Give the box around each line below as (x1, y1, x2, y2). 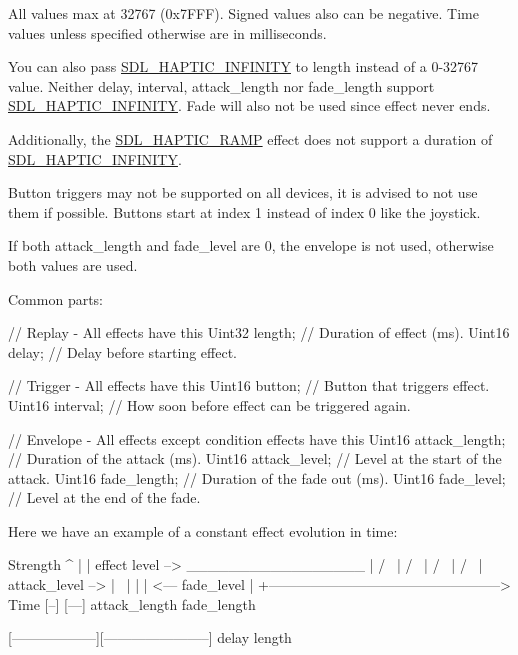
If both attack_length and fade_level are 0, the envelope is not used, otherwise (8, 235, 494, 256)
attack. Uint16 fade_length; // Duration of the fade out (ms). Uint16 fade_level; (8, 467, 506, 488)
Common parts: (8, 288, 104, 309)
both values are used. (8, 254, 138, 275)
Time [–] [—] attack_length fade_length (8, 593, 256, 614)
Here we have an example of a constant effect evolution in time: (8, 520, 398, 541)
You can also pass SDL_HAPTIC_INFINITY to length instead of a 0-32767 (8, 56, 479, 77)
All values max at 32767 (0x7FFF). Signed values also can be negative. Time (8, 3, 479, 23)
